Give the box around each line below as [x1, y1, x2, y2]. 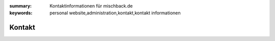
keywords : [9, 10, 33, 16]
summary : [9, 3, 32, 9]
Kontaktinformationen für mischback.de [49, 3, 133, 9]
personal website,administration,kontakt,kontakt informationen [49, 10, 181, 16]
